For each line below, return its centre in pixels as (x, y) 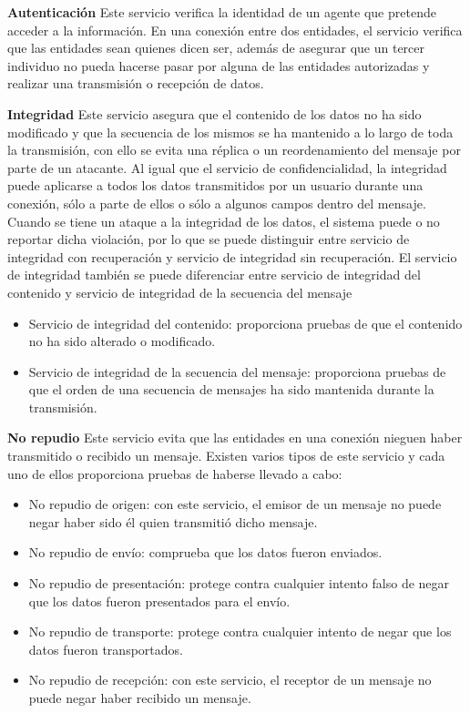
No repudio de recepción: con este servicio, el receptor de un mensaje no (230, 680)
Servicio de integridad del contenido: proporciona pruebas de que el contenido (245, 323)
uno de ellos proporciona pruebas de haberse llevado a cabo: (175, 473)
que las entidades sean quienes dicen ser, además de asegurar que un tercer (216, 48)
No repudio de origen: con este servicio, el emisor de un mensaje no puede (235, 504)
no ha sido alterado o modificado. (122, 341)
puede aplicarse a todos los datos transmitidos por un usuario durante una (215, 185)
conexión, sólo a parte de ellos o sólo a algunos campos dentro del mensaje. (217, 203)
